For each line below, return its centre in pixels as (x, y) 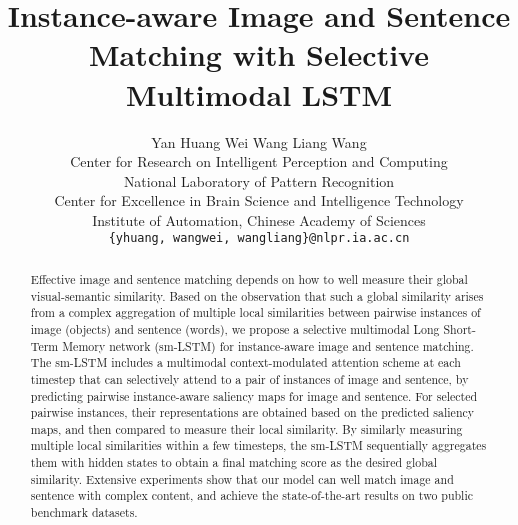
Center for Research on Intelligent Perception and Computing (259, 161)
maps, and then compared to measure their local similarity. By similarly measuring (246, 428)
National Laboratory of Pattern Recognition (259, 180)
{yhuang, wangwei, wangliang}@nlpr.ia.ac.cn (259, 238)
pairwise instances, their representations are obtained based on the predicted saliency (252, 412)
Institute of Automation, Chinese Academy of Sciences (259, 219)
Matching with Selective (259, 54)
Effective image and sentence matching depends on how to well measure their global (249, 278)
